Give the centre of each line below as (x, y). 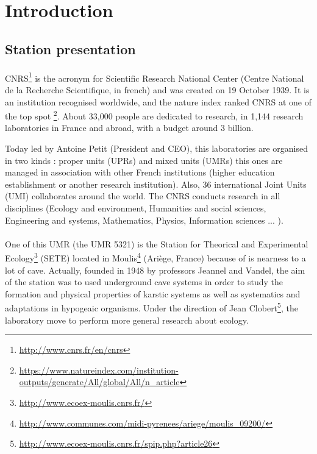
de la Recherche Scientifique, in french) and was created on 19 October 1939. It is (157, 90)
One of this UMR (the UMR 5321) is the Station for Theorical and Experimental (157, 243)
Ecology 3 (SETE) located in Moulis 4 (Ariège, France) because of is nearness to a (155, 257)
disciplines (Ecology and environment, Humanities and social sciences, (136, 208)
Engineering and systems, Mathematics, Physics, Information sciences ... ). (144, 220)
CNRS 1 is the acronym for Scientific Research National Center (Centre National (155, 77)
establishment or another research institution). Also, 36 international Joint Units (156, 184)
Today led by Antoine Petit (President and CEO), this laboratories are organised (156, 148)
